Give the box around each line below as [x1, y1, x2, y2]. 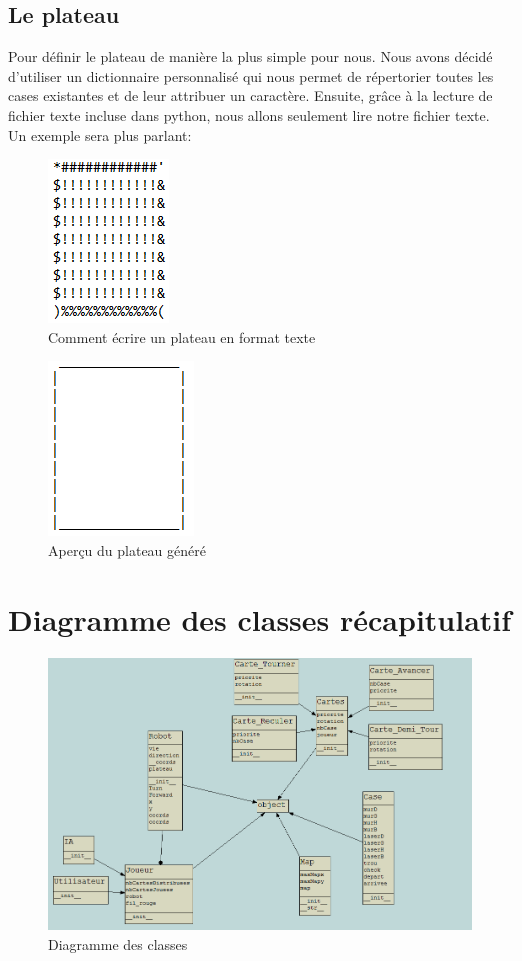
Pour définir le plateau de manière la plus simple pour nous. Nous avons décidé [8, 46, 493, 67]
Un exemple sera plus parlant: [8, 124, 192, 145]
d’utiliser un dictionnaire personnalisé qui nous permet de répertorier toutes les [8, 65, 494, 86]
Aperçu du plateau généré [48, 539, 206, 560]
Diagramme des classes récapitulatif [8, 598, 512, 639]
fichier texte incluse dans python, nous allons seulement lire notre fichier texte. [8, 104, 490, 125]
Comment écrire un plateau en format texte [48, 326, 316, 347]
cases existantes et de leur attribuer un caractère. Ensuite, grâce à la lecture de [8, 85, 493, 106]
